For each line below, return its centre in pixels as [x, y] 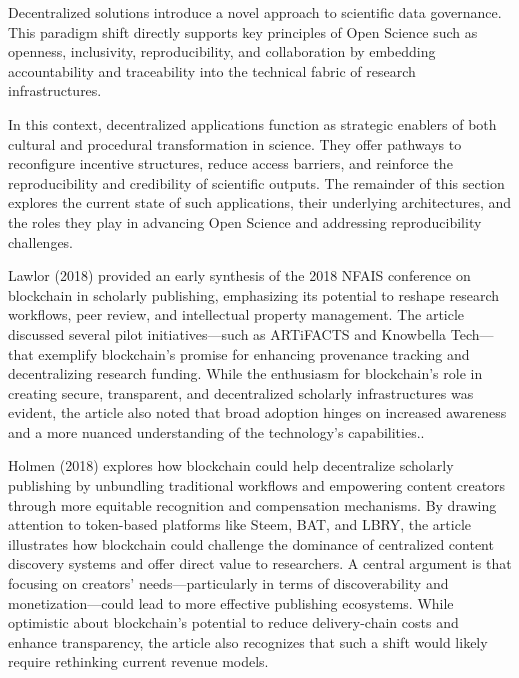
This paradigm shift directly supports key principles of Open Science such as [243, 31]
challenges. [41, 241]
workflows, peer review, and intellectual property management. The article [236, 314]
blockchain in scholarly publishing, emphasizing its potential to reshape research [254, 294]
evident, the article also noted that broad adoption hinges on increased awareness [257, 412]
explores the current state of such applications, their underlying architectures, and [260, 202]
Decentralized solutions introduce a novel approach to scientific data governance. [255, 12]
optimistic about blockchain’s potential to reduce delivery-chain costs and [233, 622]
